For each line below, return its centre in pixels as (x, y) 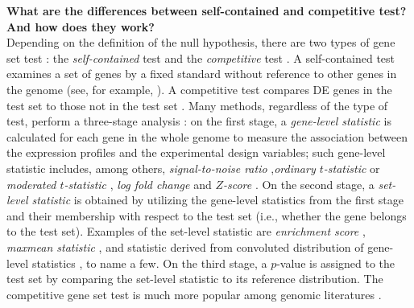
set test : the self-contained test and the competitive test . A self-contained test (201, 57)
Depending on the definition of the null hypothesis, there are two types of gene (201, 42)
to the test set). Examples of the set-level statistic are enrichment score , (186, 231)
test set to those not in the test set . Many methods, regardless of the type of (197, 105)
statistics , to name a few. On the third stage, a (149, 263)
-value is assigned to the (336, 263)
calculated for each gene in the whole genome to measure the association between (207, 136)
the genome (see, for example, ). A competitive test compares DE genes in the (199, 89)
